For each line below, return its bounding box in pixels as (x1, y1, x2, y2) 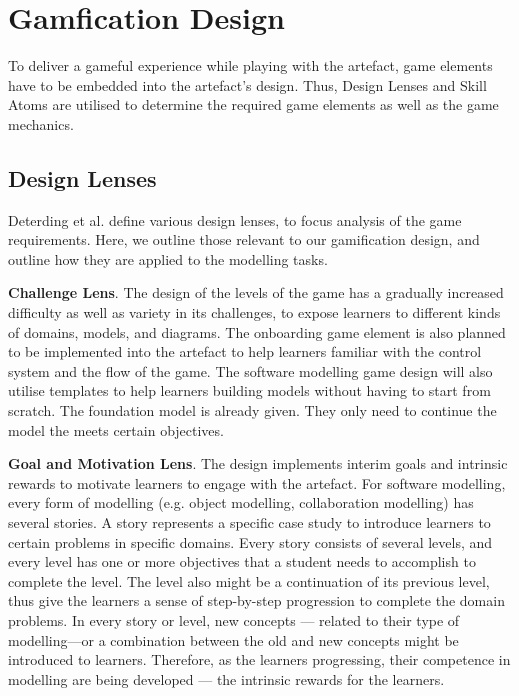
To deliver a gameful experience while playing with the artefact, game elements (8, 55, 493, 76)
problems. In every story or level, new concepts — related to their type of (8, 609, 460, 630)
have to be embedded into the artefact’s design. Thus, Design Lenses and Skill (8, 74, 487, 95)
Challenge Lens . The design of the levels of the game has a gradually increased (8, 282, 504, 303)
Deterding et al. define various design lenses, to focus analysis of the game (8, 209, 462, 230)
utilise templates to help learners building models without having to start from (8, 380, 491, 401)
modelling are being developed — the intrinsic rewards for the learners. (8, 668, 445, 689)
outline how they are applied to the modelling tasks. (8, 248, 328, 269)
